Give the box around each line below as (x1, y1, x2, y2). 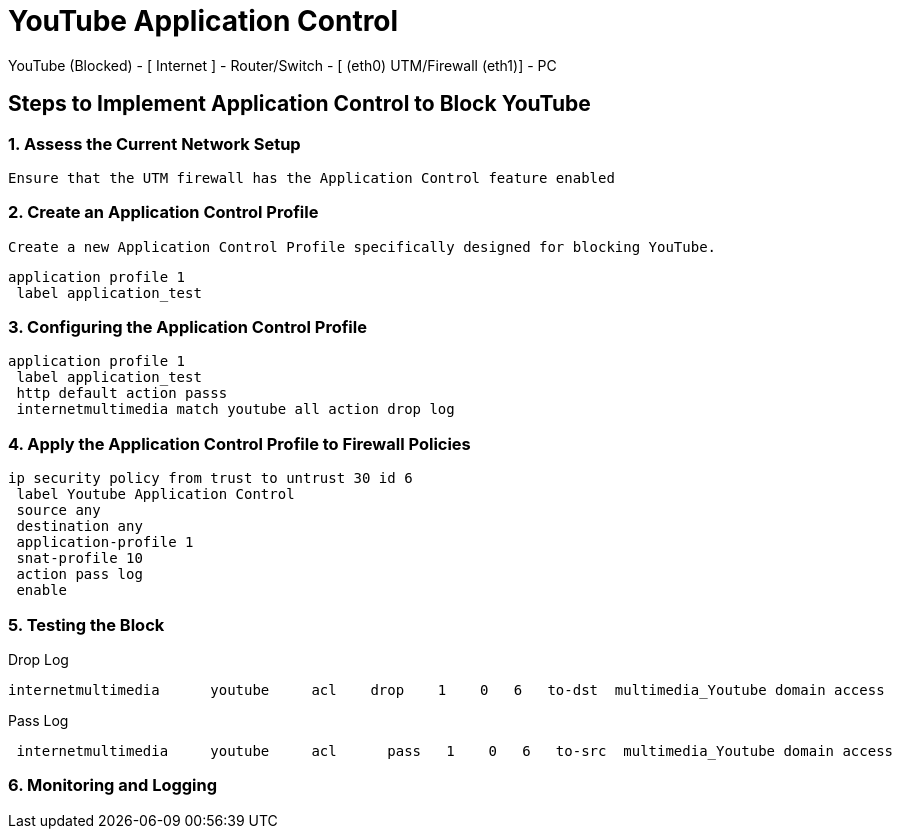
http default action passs (16, 385, 228, 402)
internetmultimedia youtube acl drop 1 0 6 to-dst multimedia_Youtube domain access (8, 681, 885, 698)
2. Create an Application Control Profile (8, 202, 319, 223)
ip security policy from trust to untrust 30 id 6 (8, 470, 413, 487)
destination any (16, 518, 143, 535)
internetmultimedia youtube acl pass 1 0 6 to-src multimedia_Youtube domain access (16, 742, 894, 759)
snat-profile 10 (16, 550, 143, 567)
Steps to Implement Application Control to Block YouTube (8, 91, 591, 117)
